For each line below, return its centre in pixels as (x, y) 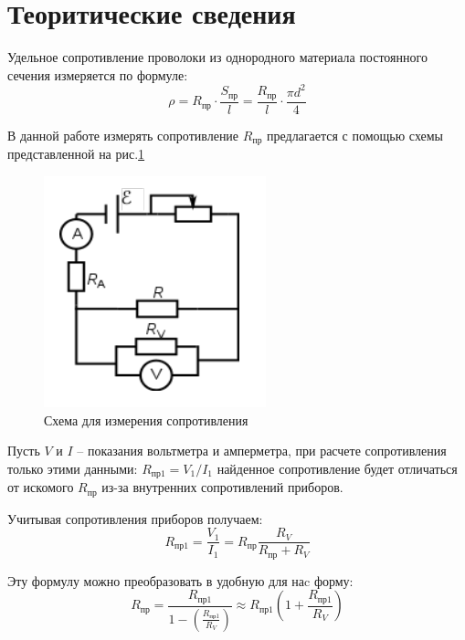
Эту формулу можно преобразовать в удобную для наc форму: (180, 580)
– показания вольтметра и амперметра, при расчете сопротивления (262, 451)
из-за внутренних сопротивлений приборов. (222, 487)
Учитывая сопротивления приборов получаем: (135, 518)
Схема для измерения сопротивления (146, 420)
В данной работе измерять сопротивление (123, 135)
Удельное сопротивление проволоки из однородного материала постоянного (217, 57)
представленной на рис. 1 (76, 154)
